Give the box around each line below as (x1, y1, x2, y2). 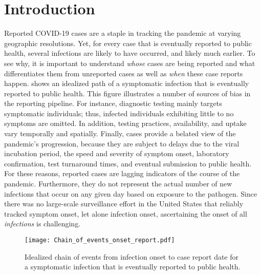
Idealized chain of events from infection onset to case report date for (25, 251, 239, 262)
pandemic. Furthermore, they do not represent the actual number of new (4, 178, 232, 189)
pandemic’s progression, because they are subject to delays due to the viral (4, 138, 240, 149)
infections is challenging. (4, 218, 81, 229)
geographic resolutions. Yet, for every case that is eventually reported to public (4, 37, 252, 48)
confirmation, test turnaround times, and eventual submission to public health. (4, 158, 252, 168)
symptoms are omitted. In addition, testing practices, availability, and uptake (4, 118, 247, 129)
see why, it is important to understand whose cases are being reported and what (4, 57, 255, 68)
